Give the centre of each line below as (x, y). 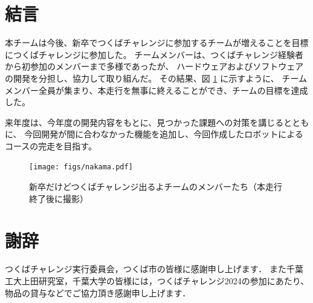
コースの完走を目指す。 (51, 145)
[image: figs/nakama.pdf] (81, 167)
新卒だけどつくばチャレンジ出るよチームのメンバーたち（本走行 (156, 187)
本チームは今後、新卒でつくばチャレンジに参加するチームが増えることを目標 (157, 43)
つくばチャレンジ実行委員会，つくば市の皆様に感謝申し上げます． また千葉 (154, 269)
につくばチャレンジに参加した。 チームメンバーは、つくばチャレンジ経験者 (154, 54)
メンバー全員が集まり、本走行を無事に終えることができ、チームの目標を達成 (156, 90)
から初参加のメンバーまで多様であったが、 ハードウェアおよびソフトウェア (154, 66)
